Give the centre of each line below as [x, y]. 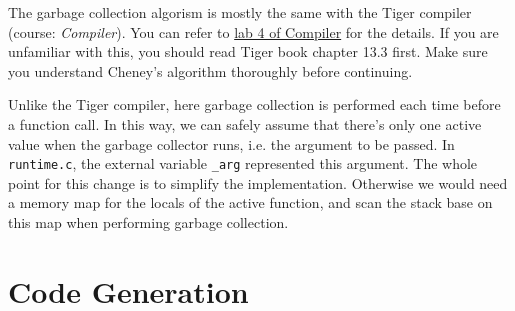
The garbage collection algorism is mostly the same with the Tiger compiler [240, 12]
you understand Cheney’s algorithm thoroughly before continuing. [210, 70]
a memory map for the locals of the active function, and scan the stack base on [250, 202]
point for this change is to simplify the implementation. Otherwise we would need [258, 182]
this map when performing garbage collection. [148, 222]
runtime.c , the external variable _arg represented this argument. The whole [243, 163]
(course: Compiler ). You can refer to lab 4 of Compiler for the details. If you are [253, 31]
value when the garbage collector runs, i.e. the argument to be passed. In [231, 143]
